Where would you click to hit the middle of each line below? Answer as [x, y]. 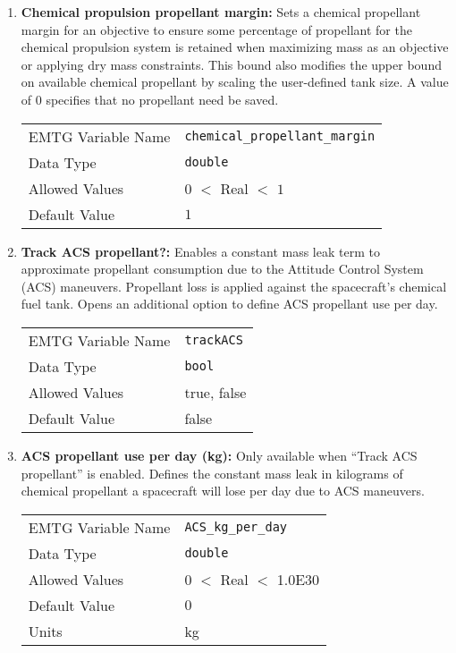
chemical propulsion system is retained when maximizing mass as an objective [235, 47]
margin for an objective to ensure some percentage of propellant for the [216, 29]
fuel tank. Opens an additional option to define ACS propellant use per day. [229, 304]
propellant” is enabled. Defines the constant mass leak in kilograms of [212, 473]
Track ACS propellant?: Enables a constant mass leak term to [200, 251]
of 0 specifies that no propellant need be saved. [150, 99]
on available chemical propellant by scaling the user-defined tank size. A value [235, 82]
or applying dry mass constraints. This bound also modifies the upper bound [231, 64]
